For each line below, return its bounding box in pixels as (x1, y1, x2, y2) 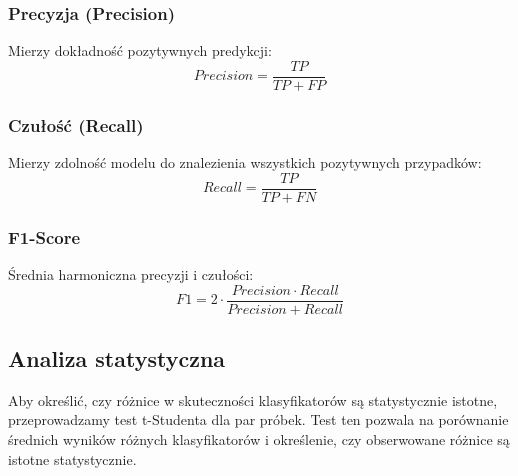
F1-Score (8, 224, 81, 249)
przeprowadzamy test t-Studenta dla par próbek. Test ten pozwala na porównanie (8, 409, 509, 430)
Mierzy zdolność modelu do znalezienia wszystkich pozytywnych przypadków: (8, 152, 482, 173)
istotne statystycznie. (8, 448, 137, 469)
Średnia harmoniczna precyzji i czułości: (8, 263, 254, 284)
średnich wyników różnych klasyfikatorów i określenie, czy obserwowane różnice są (8, 429, 510, 450)
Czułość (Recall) (8, 112, 144, 137)
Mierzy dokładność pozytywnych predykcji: (8, 40, 272, 61)
